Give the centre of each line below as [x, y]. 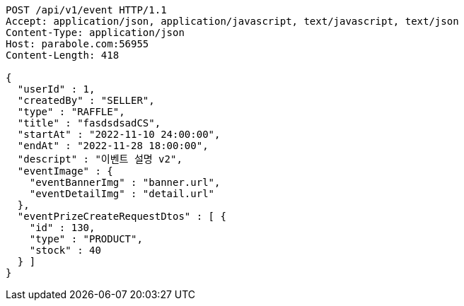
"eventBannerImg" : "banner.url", [125, 182]
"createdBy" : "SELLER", [86, 100]
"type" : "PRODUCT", [86, 239]
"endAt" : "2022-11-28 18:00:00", [113, 146]
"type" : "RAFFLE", [71, 112]
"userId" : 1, [56, 89]
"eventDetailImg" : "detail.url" [122, 194]
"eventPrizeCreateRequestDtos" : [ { [122, 216]
